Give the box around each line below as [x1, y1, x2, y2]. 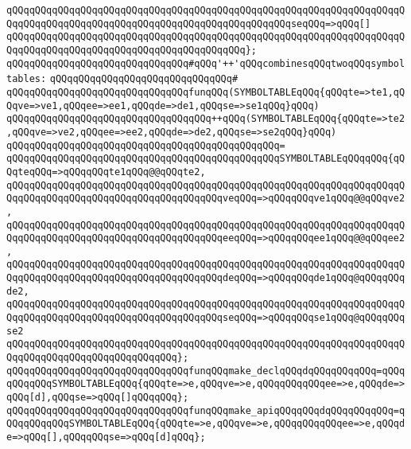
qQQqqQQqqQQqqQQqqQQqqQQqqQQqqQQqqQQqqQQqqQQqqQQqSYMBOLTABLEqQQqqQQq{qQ [6, 153, 405, 165]
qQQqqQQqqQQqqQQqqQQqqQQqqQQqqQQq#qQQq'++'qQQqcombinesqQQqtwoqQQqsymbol [6, 57, 405, 69]
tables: [6, 73, 47, 85]
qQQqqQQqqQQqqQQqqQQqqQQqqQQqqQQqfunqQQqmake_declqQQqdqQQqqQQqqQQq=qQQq [6, 365, 405, 377]
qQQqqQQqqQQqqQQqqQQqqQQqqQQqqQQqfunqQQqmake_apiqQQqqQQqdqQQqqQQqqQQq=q [6, 404, 405, 416]
